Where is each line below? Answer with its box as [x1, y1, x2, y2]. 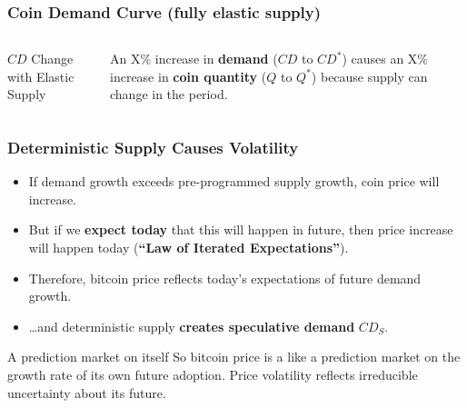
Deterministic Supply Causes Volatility [7, 135, 299, 158]
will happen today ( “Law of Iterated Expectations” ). [28, 238, 349, 256]
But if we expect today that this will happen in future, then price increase [28, 220, 453, 239]
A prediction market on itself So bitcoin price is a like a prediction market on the [7, 347, 461, 366]
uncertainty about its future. [7, 383, 166, 402]
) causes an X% [342, 49, 429, 68]
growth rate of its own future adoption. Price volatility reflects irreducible [7, 364, 418, 383]
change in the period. [110, 85, 228, 104]
